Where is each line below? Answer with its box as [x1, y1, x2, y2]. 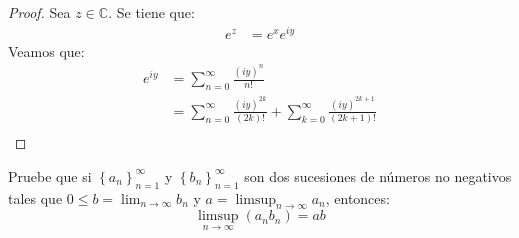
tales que [8, 187, 63, 208]
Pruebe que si [8, 165, 92, 186]
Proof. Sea [8, 2, 71, 22]
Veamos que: [8, 40, 85, 61]
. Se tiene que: [108, 2, 195, 22]
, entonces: [325, 187, 390, 208]
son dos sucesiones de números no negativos [244, 165, 512, 186]
